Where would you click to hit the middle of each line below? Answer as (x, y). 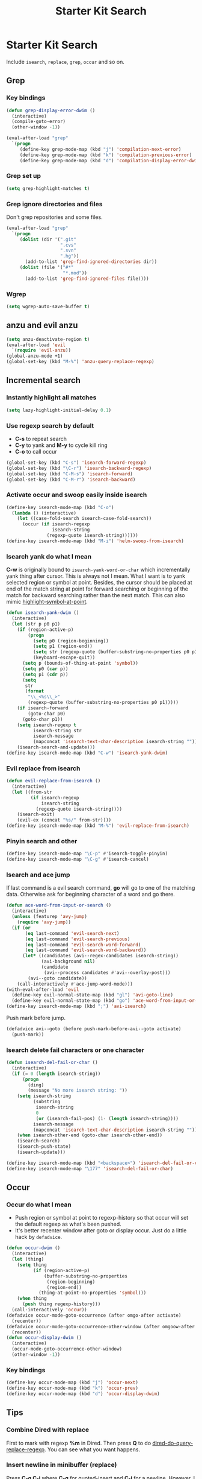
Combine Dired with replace (48, 1430)
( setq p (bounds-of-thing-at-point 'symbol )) (80, 663)
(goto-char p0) (47, 714)
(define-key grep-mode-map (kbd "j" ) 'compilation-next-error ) (100, 149)
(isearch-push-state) (44, 1147)
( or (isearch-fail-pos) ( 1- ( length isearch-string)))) (107, 1118)
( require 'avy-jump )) (44, 922)
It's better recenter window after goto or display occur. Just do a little (101, 1230)
